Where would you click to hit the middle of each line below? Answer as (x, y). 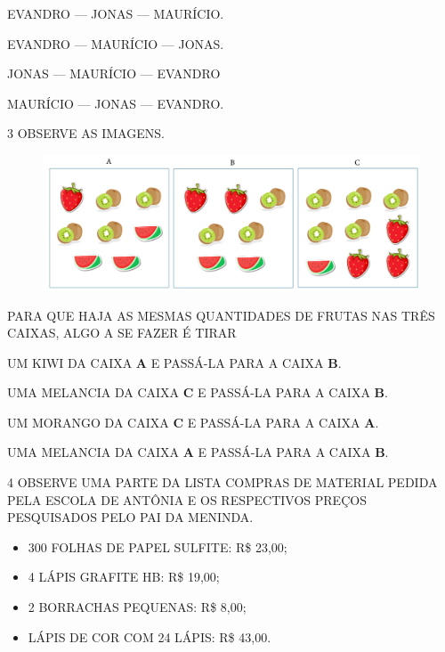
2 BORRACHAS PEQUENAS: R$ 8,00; (137, 607)
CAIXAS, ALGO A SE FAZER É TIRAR (122, 333)
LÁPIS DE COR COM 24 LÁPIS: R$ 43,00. (150, 636)
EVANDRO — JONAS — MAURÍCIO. (116, 13)
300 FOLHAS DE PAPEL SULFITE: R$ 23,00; (158, 546)
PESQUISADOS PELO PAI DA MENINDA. (130, 517)
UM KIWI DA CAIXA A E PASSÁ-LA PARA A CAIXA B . (174, 362)
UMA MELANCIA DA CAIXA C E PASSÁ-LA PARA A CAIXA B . (198, 392)
